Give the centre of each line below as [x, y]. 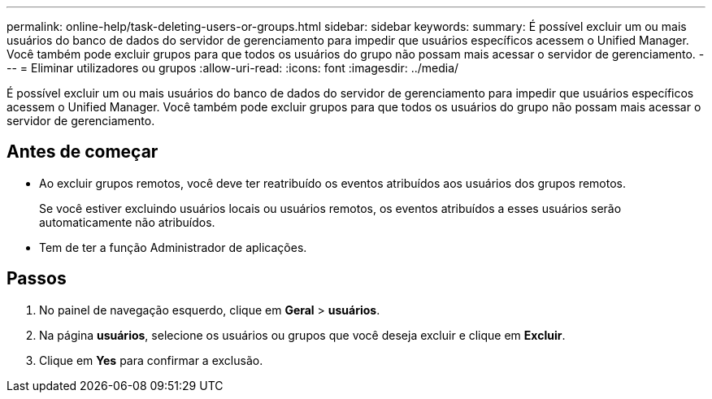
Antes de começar [82, 152]
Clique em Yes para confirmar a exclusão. [151, 360]
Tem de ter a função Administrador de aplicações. [173, 247]
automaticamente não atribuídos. [127, 222]
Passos [37, 279]
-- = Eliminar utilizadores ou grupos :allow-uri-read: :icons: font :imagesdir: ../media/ [233, 68]
